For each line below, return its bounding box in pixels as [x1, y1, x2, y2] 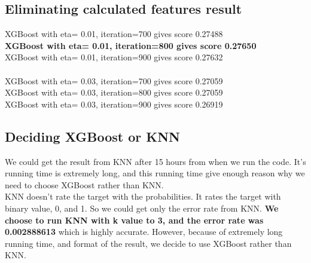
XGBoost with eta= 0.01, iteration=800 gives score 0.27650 [5, 39, 257, 51]
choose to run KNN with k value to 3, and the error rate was [5, 213, 264, 226]
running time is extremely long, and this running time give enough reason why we [5, 167, 305, 179]
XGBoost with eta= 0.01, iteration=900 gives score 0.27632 [5, 51, 223, 63]
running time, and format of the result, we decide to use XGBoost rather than [5, 237, 292, 249]
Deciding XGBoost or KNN [5, 127, 180, 145]
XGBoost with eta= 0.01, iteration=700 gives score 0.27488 [5, 27, 223, 40]
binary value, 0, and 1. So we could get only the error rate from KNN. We [5, 201, 279, 214]
